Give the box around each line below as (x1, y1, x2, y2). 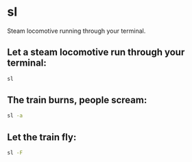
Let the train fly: (7, 131, 77, 143)
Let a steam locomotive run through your (7, 46, 185, 58)
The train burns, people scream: (7, 94, 147, 106)
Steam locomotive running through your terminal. (7, 27, 146, 35)
